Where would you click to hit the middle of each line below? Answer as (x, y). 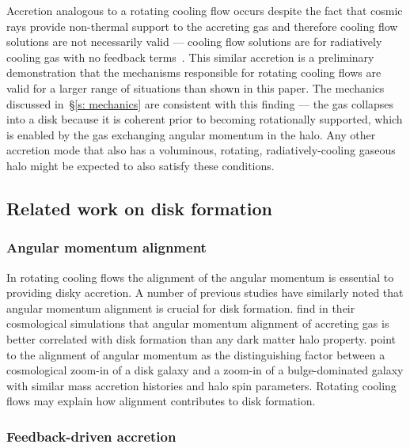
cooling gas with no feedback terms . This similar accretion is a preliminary (190, 57)
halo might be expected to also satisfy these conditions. (140, 165)
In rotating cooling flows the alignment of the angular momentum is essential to (200, 277)
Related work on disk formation (139, 208)
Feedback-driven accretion (91, 436)
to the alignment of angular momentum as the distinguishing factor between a (196, 354)
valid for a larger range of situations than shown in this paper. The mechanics (196, 87)
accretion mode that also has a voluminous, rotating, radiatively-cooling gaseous (201, 150)
